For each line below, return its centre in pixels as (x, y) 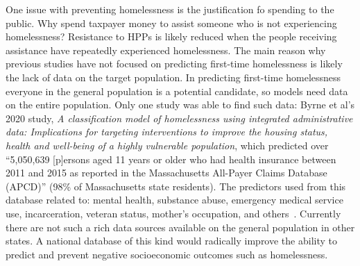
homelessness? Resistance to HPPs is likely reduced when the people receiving (171, 36)
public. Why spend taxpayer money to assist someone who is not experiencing (171, 23)
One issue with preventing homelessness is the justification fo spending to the (170, 9)
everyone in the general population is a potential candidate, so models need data (177, 91)
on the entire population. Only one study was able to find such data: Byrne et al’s (180, 105)
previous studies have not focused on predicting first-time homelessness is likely (174, 64)
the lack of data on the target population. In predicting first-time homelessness (173, 77)
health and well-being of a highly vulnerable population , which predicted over (167, 145)
